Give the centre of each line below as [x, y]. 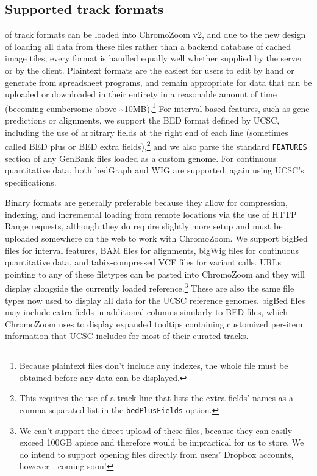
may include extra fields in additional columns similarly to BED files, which [147, 312]
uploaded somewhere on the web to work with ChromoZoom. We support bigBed [156, 238]
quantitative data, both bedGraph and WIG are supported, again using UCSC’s [155, 170]
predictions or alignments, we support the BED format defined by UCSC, [142, 120]
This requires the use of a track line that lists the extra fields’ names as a [156, 398]
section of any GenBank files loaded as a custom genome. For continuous [141, 158]
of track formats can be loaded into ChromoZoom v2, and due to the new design [155, 34]
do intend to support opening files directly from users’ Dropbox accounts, [156, 454]
